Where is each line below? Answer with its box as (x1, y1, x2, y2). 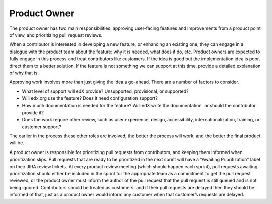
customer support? (22, 124, 61, 130)
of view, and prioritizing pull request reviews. (9, 32, 103, 38)
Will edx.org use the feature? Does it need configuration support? (22, 95, 158, 101)
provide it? (22, 109, 44, 116)
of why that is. (9, 70, 39, 76)
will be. (9, 140, 25, 146)
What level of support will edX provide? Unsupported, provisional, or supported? (22, 88, 189, 94)
